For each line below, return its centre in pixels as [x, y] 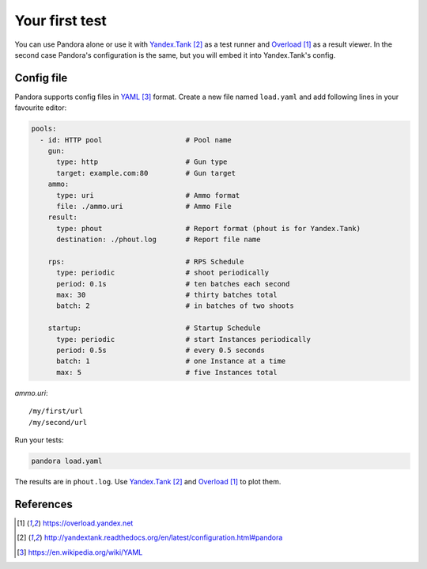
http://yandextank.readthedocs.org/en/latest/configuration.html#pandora [163, 537]
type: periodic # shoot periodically [163, 273]
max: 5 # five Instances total [167, 372]
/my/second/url [58, 422]
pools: [44, 129]
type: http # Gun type [142, 162]
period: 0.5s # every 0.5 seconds [161, 351]
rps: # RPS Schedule [146, 262]
